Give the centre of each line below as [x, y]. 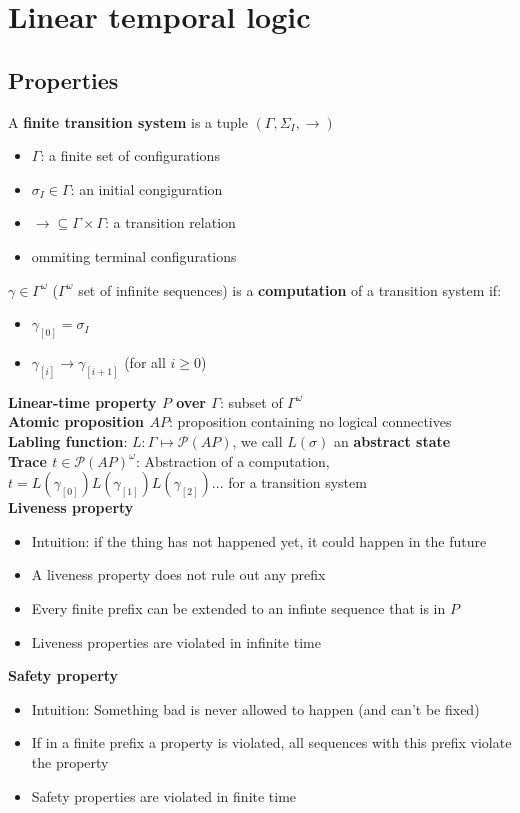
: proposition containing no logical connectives [310, 421]
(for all [145, 362]
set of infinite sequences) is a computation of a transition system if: [290, 289]
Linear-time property [82, 401]
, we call [257, 441]
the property [70, 761]
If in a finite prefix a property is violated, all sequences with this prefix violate [271, 742]
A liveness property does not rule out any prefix [178, 574]
